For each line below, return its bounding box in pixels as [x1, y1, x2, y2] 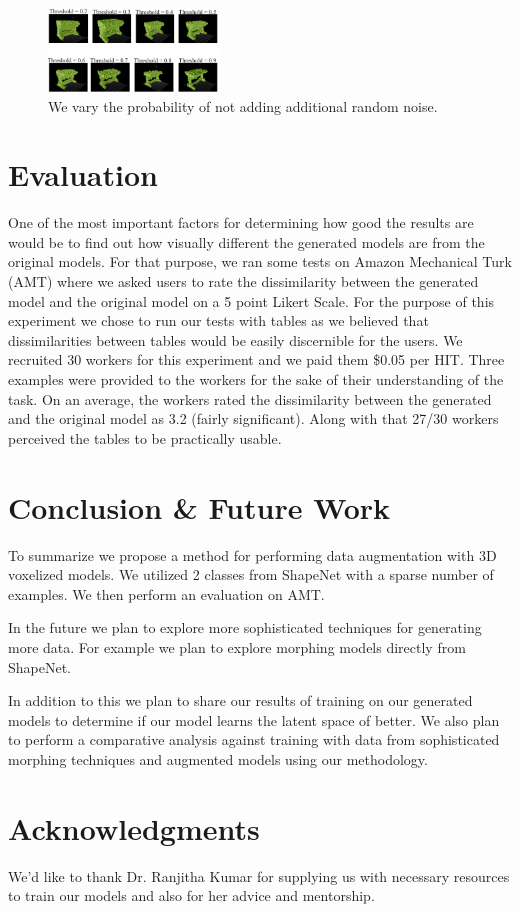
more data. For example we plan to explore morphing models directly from [8, 636, 466, 657]
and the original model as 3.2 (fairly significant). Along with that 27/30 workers [8, 408, 499, 429]
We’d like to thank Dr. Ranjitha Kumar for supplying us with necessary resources [8, 865, 510, 886]
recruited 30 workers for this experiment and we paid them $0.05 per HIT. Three [8, 349, 505, 370]
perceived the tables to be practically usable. [8, 427, 282, 448]
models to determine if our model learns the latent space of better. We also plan [8, 709, 500, 730]
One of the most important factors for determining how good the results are [8, 212, 474, 233]
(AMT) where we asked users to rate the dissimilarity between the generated [8, 271, 479, 292]
